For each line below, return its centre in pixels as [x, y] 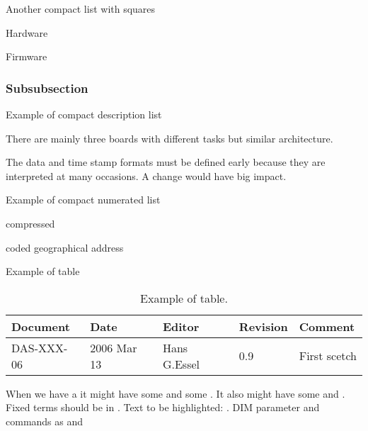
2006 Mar [114, 347]
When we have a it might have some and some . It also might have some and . [176, 393]
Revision [263, 326]
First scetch [328, 356]
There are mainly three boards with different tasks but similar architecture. [169, 138]
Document [41, 326]
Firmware [27, 56]
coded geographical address [65, 247]
